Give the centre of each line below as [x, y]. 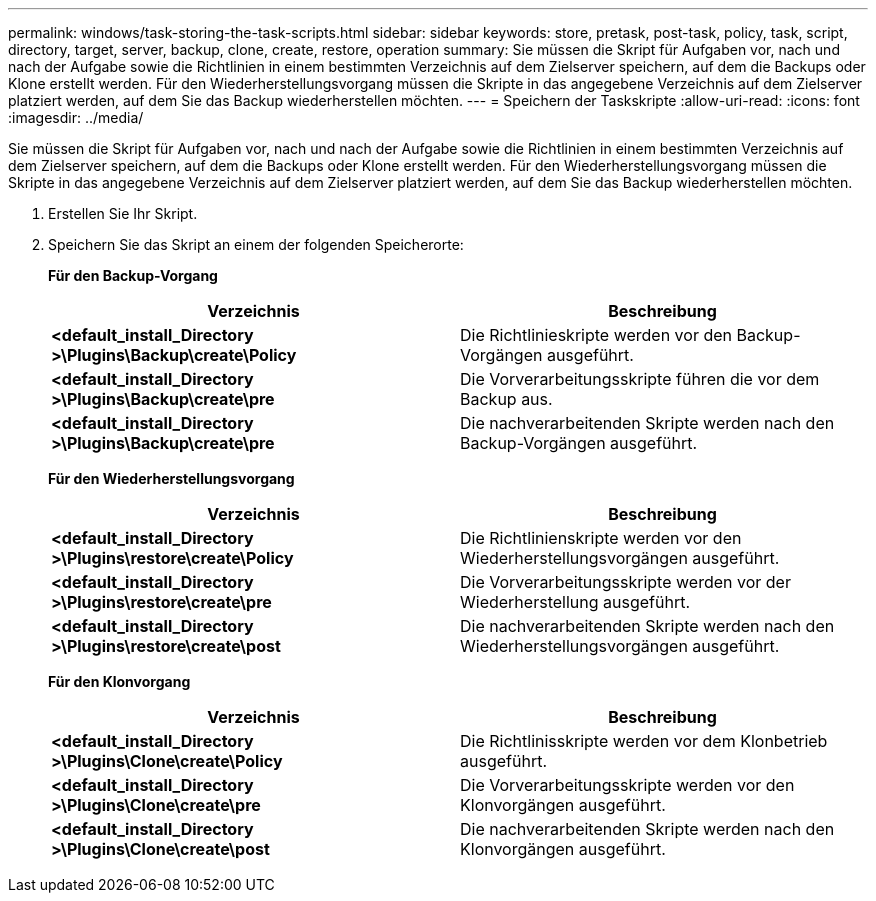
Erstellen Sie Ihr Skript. [123, 213]
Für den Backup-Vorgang [133, 275]
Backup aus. [506, 399]
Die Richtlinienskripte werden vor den [601, 538]
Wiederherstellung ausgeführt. [575, 602]
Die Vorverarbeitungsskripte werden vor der [625, 582]
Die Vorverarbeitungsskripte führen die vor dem [640, 379]
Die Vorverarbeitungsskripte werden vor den [627, 785]
